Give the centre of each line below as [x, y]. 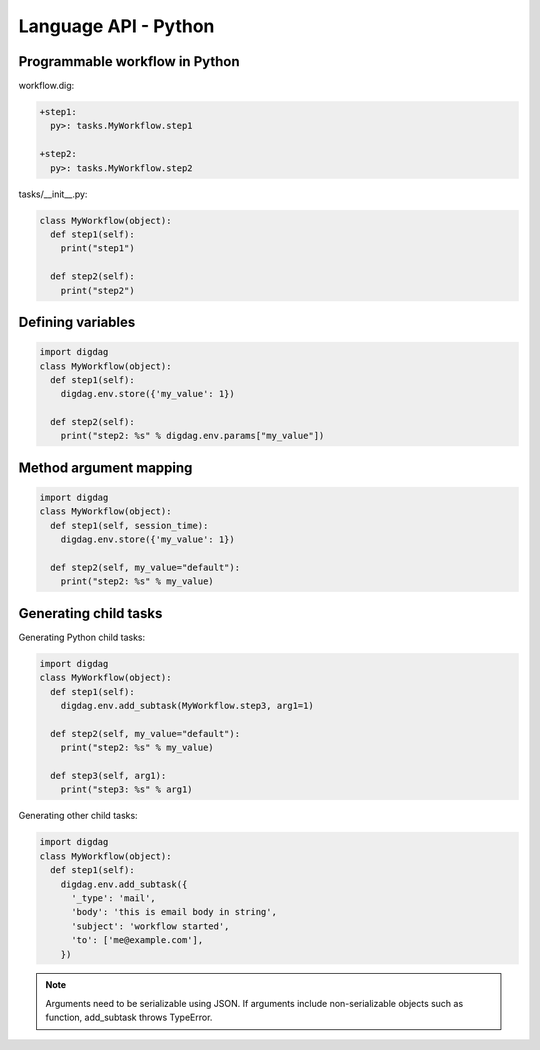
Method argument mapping [105, 467]
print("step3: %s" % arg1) [127, 789]
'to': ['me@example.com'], [137, 940]
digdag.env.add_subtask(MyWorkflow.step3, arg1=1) [187, 706]
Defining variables [77, 321]
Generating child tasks [90, 613]
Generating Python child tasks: [81, 637]
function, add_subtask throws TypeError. [129, 1017]
